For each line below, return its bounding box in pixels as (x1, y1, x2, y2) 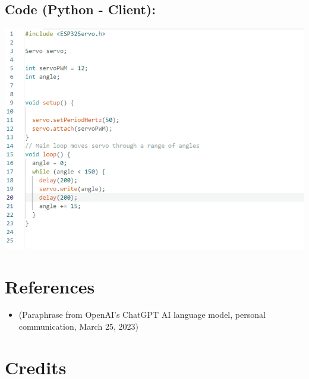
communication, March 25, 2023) (18, 320, 138, 333)
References (5, 274, 95, 298)
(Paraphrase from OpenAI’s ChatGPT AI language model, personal (18, 308, 266, 321)
